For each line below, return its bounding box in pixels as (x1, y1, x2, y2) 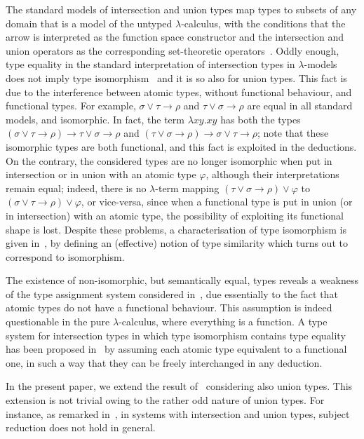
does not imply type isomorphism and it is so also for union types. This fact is (6, 70, 347, 85)
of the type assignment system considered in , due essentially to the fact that (6, 286, 338, 301)
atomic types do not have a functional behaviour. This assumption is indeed (6, 300, 332, 315)
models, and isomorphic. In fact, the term (6, 112, 184, 126)
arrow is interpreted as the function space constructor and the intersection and (6, 29, 344, 44)
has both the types (220, 112, 301, 126)
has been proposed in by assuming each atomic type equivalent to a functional (6, 342, 347, 356)
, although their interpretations (205, 167, 339, 182)
